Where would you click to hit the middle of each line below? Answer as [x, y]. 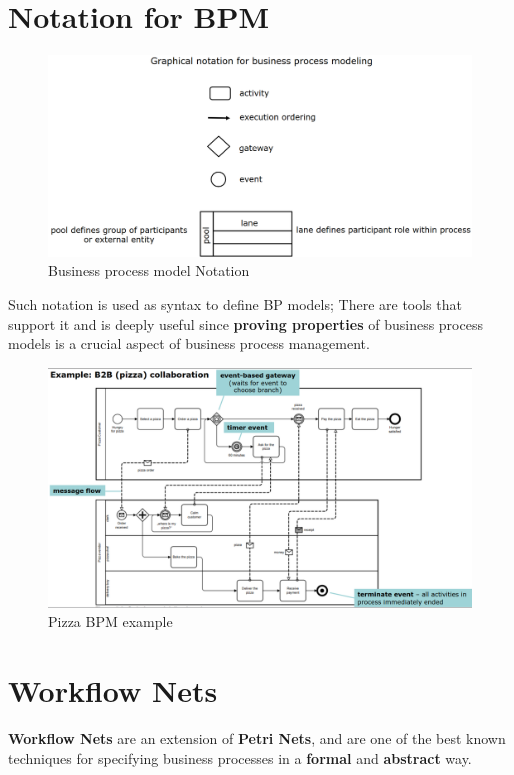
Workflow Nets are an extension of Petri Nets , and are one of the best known [257, 738]
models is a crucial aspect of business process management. [189, 343]
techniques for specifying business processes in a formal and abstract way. [240, 757]
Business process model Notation [149, 270]
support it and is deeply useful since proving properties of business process [245, 323]
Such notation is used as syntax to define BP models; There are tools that [235, 303]
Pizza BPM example [110, 621]
